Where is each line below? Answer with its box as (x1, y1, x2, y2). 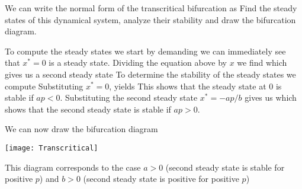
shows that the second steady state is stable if (5, 102, 171, 115)
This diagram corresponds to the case (5, 161, 141, 173)
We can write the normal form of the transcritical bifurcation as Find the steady (5, 2, 297, 14)
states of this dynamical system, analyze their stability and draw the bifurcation (5, 13, 296, 25)
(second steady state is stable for (165, 161, 285, 173)
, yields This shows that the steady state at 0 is (109, 79, 282, 92)
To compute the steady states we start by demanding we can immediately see (5, 44, 286, 57)
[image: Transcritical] (5, 143, 98, 152)
